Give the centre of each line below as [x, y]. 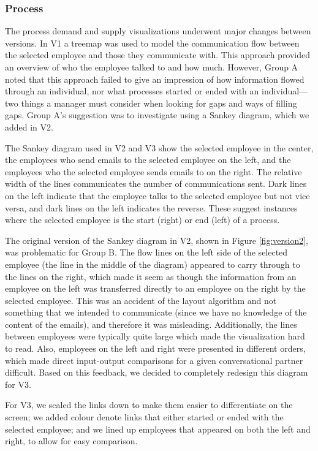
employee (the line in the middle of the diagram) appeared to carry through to [153, 264]
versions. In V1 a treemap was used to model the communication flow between [152, 43]
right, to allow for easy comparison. [71, 441]
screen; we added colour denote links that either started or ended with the [144, 417]
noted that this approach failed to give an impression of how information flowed [155, 79]
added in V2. [29, 127]
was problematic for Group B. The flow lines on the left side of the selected [146, 252]
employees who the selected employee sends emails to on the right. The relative [153, 171]
